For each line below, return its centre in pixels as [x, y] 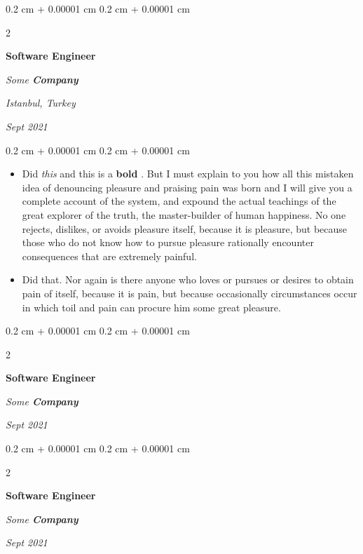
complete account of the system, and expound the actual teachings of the [179, 201]
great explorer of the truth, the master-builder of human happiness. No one [184, 214]
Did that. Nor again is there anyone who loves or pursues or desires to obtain [188, 279]
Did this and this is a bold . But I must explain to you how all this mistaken [188, 174]
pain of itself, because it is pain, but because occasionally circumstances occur [190, 293]
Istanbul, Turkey [41, 103]
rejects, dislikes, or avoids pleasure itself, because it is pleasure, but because [185, 228]
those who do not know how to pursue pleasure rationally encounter [168, 242]
